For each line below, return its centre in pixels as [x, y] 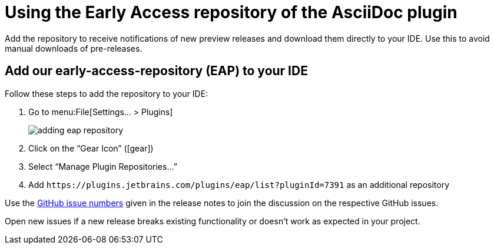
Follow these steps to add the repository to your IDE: [107, 93]
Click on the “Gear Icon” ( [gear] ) [91, 148]
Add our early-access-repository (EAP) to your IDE [156, 71]
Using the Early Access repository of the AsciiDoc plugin [231, 12]
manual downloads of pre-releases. [74, 48]
